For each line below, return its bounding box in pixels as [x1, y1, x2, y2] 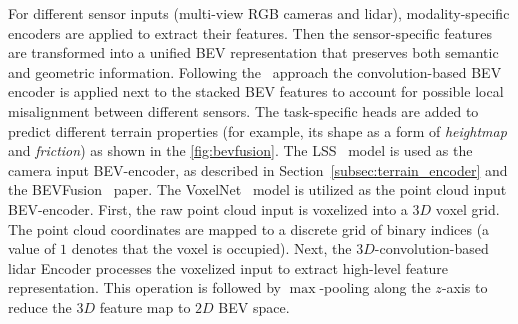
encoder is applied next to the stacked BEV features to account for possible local [8, 81, 504, 102]
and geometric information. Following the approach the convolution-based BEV [8, 61, 502, 82]
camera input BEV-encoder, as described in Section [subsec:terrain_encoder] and [8, 159, 508, 180]
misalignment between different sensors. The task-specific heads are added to [8, 100, 479, 121]
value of [8, 238, 56, 259]
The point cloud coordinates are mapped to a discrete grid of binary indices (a [8, 218, 490, 239]
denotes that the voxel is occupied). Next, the [71, 238, 352, 259]
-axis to [441, 277, 488, 298]
